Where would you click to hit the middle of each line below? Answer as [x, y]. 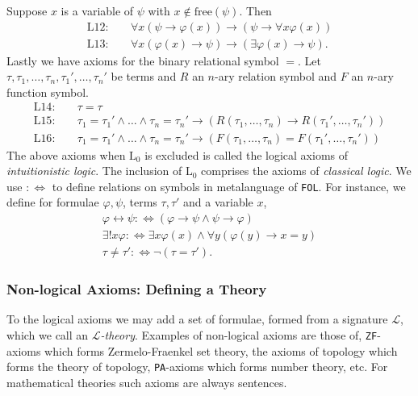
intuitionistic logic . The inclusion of [94, 171]
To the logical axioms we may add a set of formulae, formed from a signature [197, 319]
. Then [255, 10]
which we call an [48, 334]
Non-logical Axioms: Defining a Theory [137, 288]
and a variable [218, 202]
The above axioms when [66, 154]
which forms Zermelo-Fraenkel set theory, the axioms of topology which [221, 350]
